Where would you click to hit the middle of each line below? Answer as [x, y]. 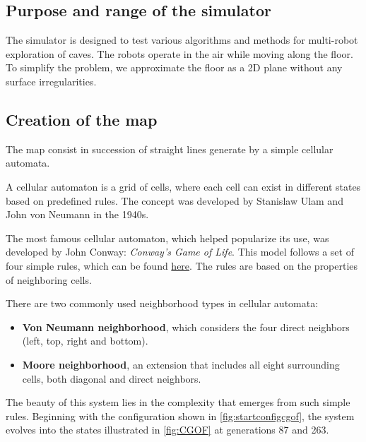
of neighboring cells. [49, 279]
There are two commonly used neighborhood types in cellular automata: [162, 303]
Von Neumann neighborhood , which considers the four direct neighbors [186, 327]
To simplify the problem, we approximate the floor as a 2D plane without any [174, 67]
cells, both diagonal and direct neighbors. [112, 378]
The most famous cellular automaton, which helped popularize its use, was [167, 238]
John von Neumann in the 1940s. [77, 214]
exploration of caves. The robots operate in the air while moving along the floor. [179, 53]
